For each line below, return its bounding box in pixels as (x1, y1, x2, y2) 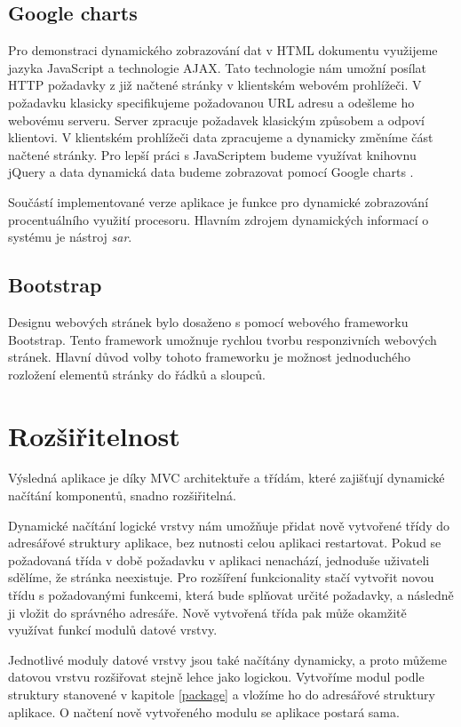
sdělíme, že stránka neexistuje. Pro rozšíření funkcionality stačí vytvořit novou (8, 568, 434, 587)
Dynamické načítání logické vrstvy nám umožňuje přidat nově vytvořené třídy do (8, 515, 450, 534)
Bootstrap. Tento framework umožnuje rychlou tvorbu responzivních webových (8, 330, 437, 348)
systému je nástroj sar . (8, 228, 132, 246)
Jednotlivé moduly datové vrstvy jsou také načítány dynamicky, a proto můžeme (8, 650, 447, 668)
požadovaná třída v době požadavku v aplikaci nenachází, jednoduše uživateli (8, 550, 430, 569)
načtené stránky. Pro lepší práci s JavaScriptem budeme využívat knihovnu (8, 145, 417, 164)
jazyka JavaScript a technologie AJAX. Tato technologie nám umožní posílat (8, 58, 427, 76)
